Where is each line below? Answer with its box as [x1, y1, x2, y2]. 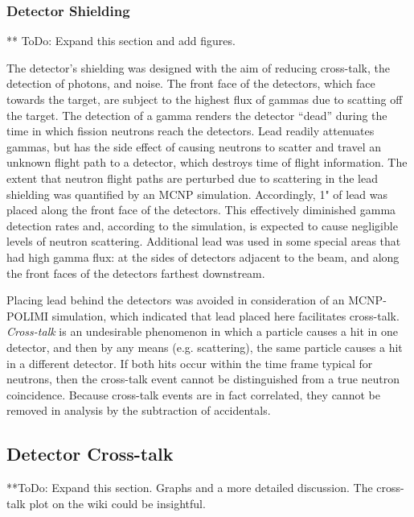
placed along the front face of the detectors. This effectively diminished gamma [6, 201, 396, 218]
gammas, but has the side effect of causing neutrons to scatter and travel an [6, 138, 382, 155]
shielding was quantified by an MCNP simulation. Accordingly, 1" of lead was [6, 185, 388, 202]
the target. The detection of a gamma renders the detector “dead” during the [6, 106, 387, 123]
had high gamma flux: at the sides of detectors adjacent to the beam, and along [6, 248, 400, 265]
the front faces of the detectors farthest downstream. [6, 264, 265, 281]
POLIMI [6, 307, 49, 324]
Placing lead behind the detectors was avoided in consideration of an [6, 292, 345, 308]
